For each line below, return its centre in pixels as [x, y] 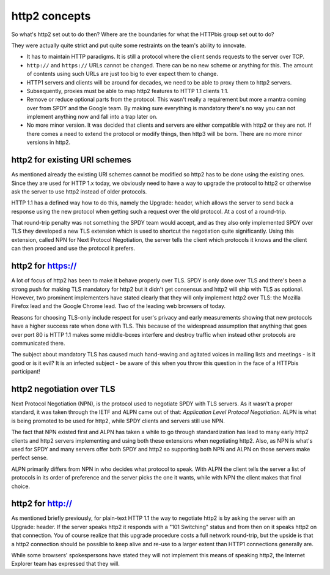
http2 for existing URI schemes [71, 160]
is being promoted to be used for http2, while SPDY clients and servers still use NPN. [118, 421]
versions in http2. [48, 142]
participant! [26, 372]
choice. [21, 486]
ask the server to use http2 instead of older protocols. [79, 191]
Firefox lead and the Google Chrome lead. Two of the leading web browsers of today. [119, 306]
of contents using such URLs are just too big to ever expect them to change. [123, 74]
